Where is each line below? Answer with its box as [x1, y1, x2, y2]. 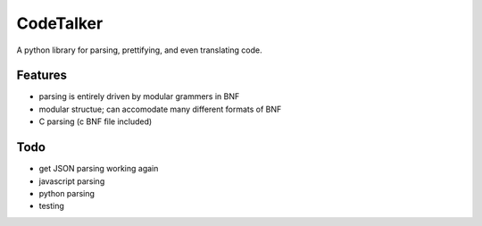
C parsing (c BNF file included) [38, 116, 153, 127]
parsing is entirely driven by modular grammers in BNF [38, 91, 240, 102]
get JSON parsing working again [38, 163, 159, 174]
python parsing [38, 188, 96, 198]
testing [38, 201, 64, 212]
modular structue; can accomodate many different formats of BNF [38, 104, 282, 114]
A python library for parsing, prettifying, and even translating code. [16, 45, 262, 55]
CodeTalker [16, 13, 104, 33]
